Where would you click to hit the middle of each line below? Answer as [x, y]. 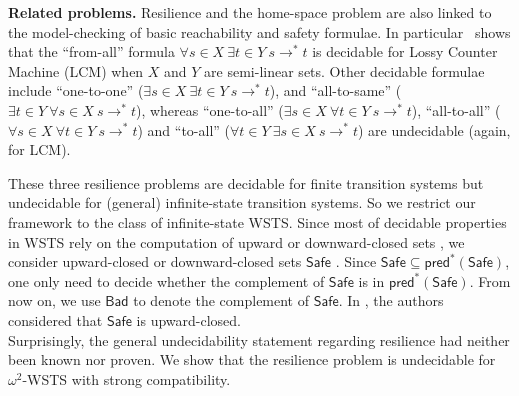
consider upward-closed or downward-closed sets [155, 261]
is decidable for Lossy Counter [405, 51]
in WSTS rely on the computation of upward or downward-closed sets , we [236, 241]
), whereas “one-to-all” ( [209, 109]
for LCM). [39, 149]
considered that [55, 319]
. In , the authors [391, 300]
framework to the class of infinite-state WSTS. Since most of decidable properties [257, 221]
